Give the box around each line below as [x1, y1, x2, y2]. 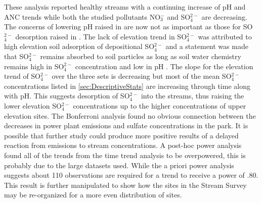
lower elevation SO [4, 100, 62, 111]
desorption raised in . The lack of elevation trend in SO [15, 31, 187, 41]
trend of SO [4, 71, 41, 81]
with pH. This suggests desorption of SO [4, 90, 130, 101]
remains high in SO [4, 61, 64, 71]
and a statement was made [165, 41, 248, 52]
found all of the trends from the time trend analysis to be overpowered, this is [4, 149, 246, 160]
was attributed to [198, 31, 252, 41]
